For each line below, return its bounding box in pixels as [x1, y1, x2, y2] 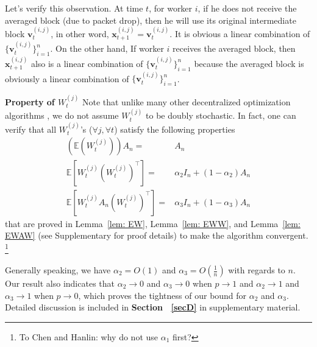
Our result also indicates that [5, 277, 115, 289]
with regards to [228, 264, 285, 276]
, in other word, [51, 27, 109, 40]
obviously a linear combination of [5, 72, 129, 85]
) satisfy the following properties [114, 122, 235, 135]
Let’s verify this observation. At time [5, 2, 143, 14]
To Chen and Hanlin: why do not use [19, 330, 158, 343]
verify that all [5, 122, 57, 135]
